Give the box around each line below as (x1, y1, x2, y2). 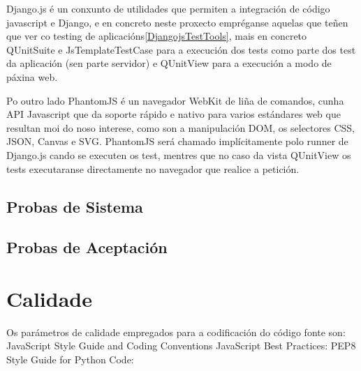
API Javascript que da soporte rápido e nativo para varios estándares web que (6, 107, 341, 121)
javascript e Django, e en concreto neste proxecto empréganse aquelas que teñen (6, 15, 348, 29)
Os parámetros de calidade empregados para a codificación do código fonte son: (6, 324, 346, 339)
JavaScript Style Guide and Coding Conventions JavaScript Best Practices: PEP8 (6, 338, 356, 353)
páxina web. (6, 69, 58, 84)
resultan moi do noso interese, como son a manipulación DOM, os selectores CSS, (6, 120, 355, 135)
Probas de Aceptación (6, 236, 168, 258)
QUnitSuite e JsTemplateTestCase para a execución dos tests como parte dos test (6, 42, 356, 56)
